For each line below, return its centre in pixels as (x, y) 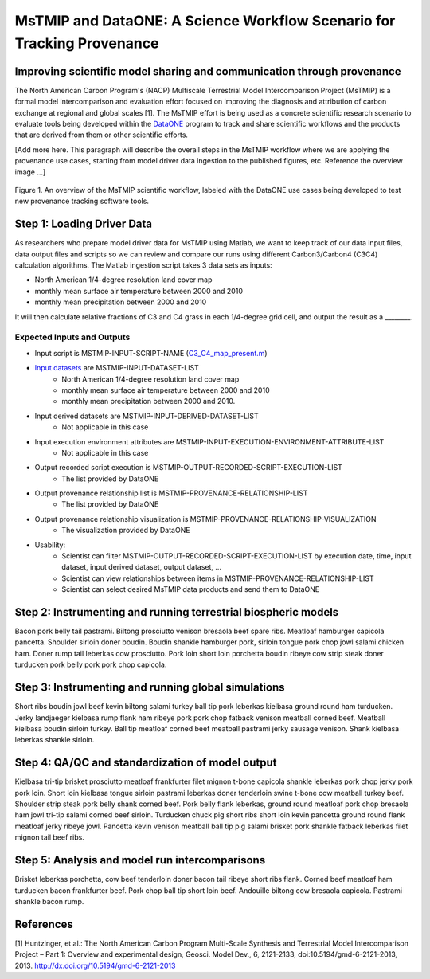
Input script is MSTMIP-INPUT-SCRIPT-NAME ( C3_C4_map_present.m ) (151, 353)
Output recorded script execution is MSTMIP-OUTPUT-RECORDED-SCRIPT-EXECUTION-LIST (188, 468)
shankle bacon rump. (49, 901)
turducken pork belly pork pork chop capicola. (91, 664)
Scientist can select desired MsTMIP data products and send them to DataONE (191, 589)
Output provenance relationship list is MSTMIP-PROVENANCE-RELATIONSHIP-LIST (171, 493)
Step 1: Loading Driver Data (84, 224)
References (44, 924)
